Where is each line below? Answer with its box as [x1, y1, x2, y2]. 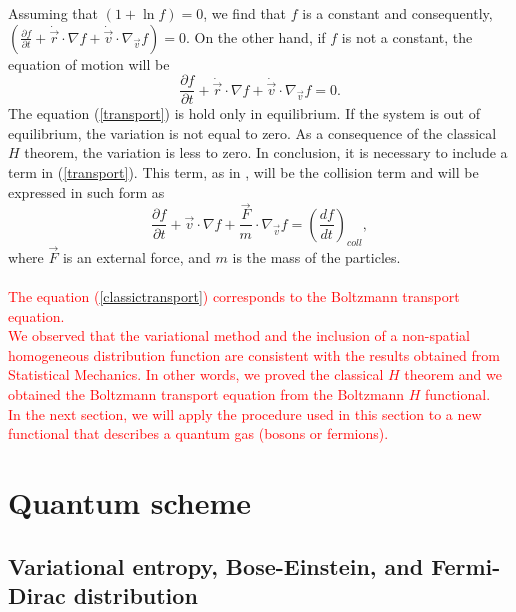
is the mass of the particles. [232, 246, 401, 267]
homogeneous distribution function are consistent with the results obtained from [8, 344, 500, 365]
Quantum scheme [8, 482, 252, 523]
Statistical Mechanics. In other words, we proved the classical [8, 364, 384, 385]
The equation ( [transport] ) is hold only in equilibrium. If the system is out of [8, 103, 480, 124]
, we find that [203, 3, 287, 23]
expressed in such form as [8, 181, 165, 202]
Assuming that [8, 3, 98, 23]
